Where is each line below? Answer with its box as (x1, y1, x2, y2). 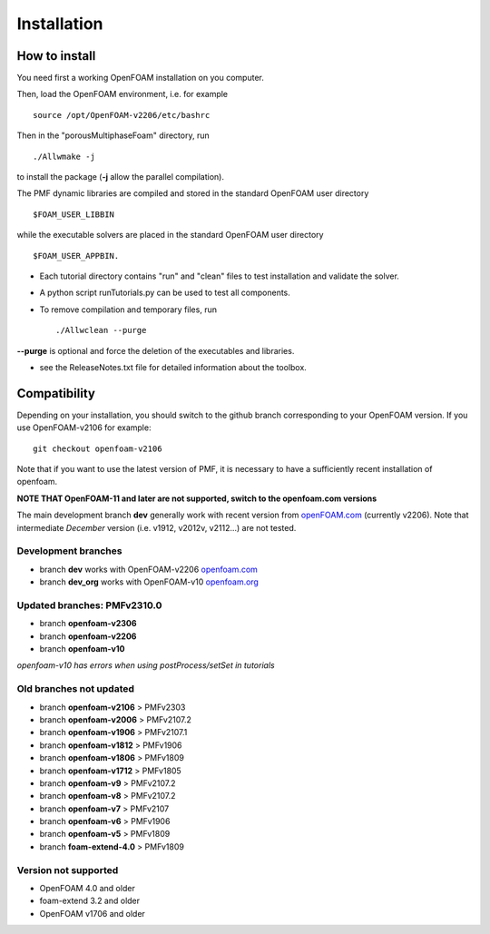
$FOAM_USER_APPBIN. (33, 251, 120, 261)
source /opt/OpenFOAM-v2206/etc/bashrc (33, 110, 211, 120)
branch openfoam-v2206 (39, 631, 137, 642)
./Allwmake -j (33, 151, 95, 162)
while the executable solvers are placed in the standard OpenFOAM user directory (16, 230, 324, 241)
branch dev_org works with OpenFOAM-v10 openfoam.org (39, 576, 259, 587)
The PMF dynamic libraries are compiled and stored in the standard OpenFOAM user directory (16, 188, 369, 199)
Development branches (16, 545, 122, 557)
